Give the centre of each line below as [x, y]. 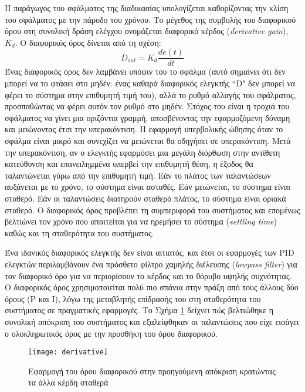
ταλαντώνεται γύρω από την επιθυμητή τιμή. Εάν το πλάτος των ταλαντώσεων [138, 175]
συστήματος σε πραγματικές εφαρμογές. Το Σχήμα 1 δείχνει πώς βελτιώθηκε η [139, 310]
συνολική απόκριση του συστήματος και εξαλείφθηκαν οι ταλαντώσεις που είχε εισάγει [152, 321]
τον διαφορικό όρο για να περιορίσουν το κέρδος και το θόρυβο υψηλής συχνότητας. [148, 275]
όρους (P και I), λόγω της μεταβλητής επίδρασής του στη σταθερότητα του [133, 298]
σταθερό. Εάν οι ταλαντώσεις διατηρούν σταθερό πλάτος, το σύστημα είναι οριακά [145, 198]
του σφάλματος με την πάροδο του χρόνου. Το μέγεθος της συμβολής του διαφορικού [150, 19]
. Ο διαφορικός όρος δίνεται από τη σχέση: [88, 42]
